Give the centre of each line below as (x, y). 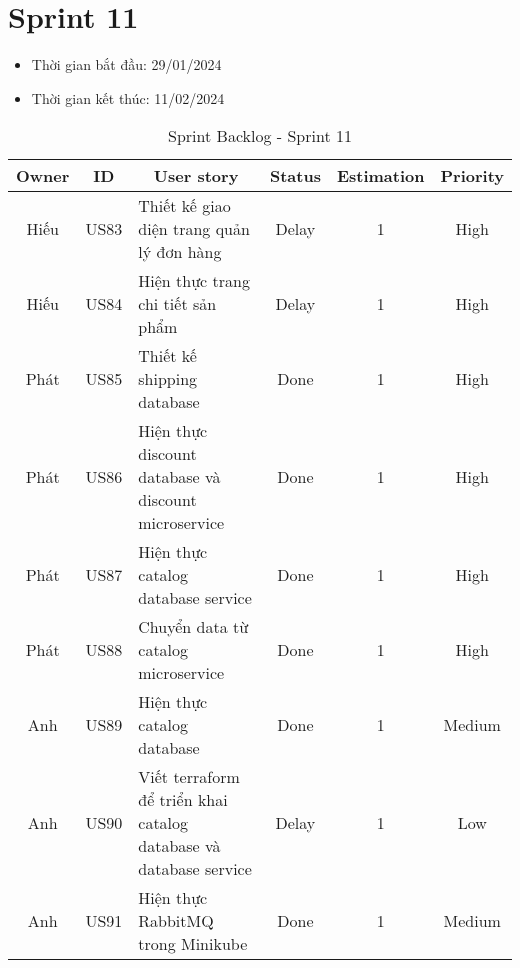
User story (196, 176)
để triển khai (183, 800)
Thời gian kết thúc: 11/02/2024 (128, 97)
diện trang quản (194, 229)
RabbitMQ (176, 921)
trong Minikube (193, 944)
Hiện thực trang (194, 281)
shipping (168, 379)
